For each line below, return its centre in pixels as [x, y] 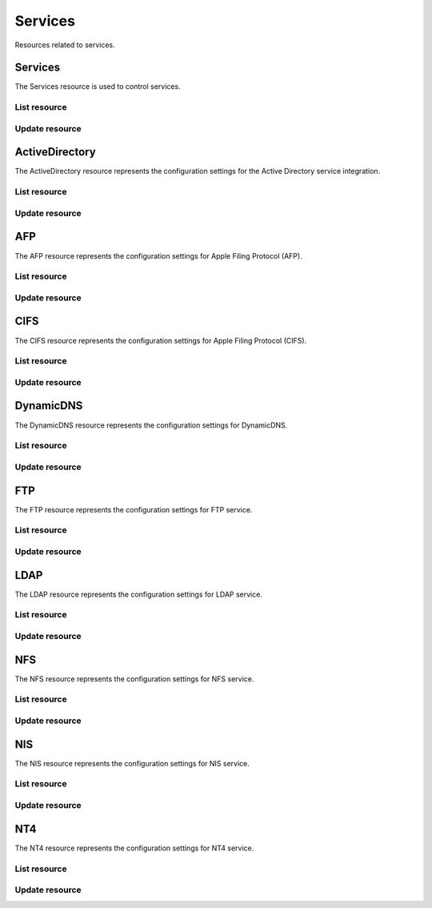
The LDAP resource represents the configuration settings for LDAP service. [139, 594]
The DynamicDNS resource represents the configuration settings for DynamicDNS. [151, 425]
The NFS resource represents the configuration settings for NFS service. [134, 679]
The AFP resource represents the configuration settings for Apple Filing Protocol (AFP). [159, 255]
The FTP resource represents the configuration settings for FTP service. [134, 509]
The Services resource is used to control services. [98, 86]
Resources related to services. [65, 45]
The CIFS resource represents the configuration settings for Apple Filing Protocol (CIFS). [161, 340]
